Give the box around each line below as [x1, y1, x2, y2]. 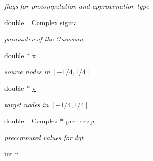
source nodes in [4, 66, 50, 77]
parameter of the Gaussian [4, 34, 83, 44]
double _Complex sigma [4, 17, 77, 27]
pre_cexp [66, 116, 94, 126]
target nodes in [4, 99, 49, 109]
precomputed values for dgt [4, 132, 84, 142]
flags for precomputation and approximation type [4, 1, 149, 11]
